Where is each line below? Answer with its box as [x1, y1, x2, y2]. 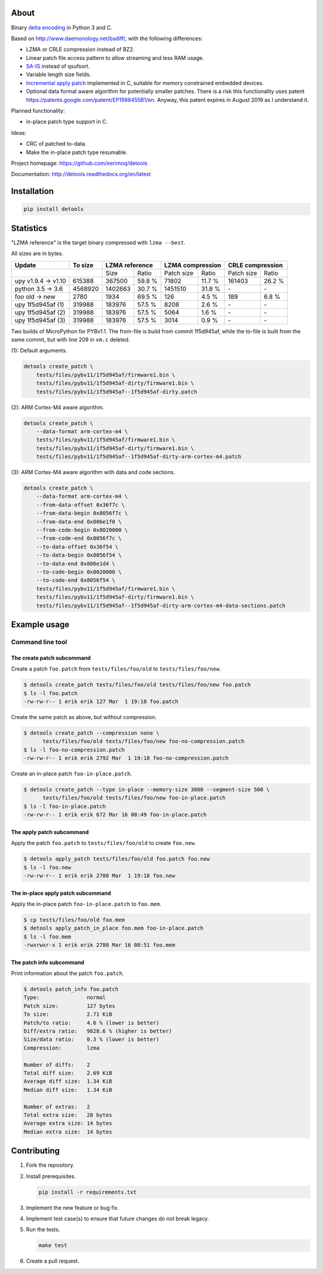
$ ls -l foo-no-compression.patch [23, 746, 125, 753]
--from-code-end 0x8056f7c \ [36, 535, 122, 542]
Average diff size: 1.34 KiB [23, 1078, 112, 1085]
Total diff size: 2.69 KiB [23, 1070, 112, 1076]
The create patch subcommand [11, 654, 91, 662]
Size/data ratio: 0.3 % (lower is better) [23, 1036, 160, 1043]
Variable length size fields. [26, 71, 92, 78]
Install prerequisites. [26, 1172, 76, 1180]
